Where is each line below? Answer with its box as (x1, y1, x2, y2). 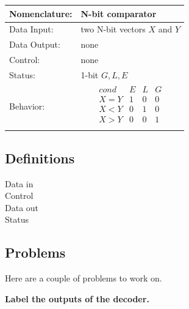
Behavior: (9, 100, 45, 112)
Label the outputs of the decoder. (5, 292, 149, 305)
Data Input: (9, 23, 54, 35)
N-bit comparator (80, 7, 157, 20)
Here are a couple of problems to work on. (5, 272, 162, 285)
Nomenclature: (9, 7, 73, 20)
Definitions (5, 148, 75, 167)
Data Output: (9, 38, 60, 51)
